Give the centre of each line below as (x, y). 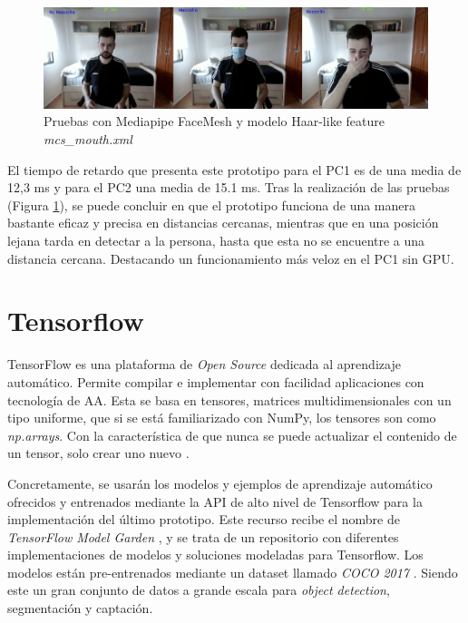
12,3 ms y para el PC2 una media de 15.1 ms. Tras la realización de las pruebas (229, 187)
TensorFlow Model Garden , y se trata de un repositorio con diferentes (203, 536)
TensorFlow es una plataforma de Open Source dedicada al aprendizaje (204, 364)
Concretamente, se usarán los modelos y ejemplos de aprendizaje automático (220, 483)
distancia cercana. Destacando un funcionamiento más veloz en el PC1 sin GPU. (231, 258)
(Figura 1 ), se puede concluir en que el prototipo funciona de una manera (212, 204)
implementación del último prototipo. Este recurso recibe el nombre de (204, 519)
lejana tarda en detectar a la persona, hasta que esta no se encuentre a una (216, 241)
